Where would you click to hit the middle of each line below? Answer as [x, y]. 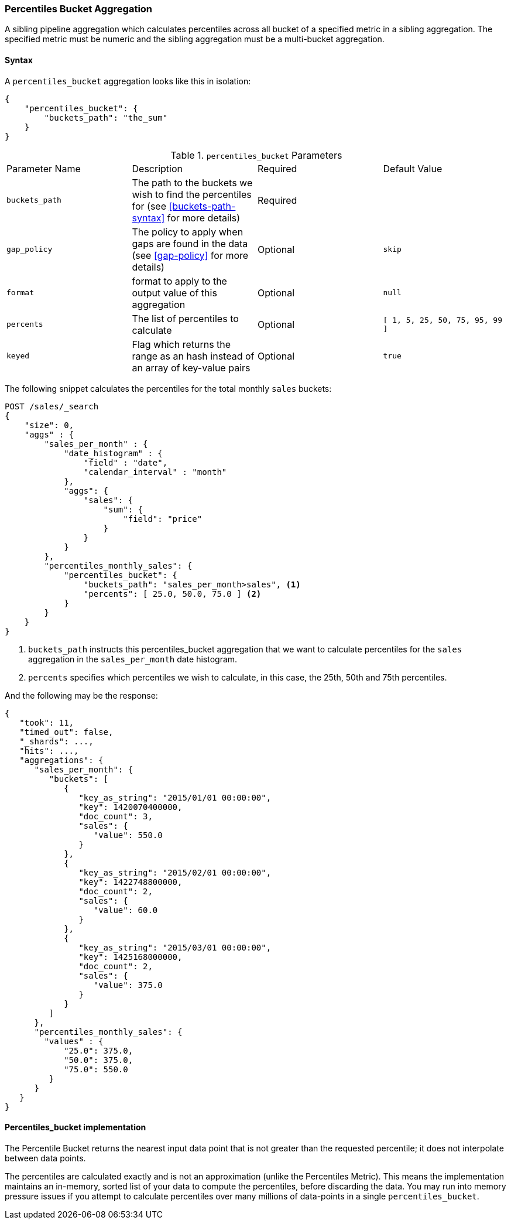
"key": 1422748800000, [131, 882]
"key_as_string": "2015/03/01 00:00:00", [175, 947]
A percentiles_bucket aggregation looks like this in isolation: [128, 81]
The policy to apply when [188, 232]
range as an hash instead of [193, 356]
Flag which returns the [181, 344]
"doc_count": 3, [116, 816]
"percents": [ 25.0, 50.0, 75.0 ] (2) [172, 594]
